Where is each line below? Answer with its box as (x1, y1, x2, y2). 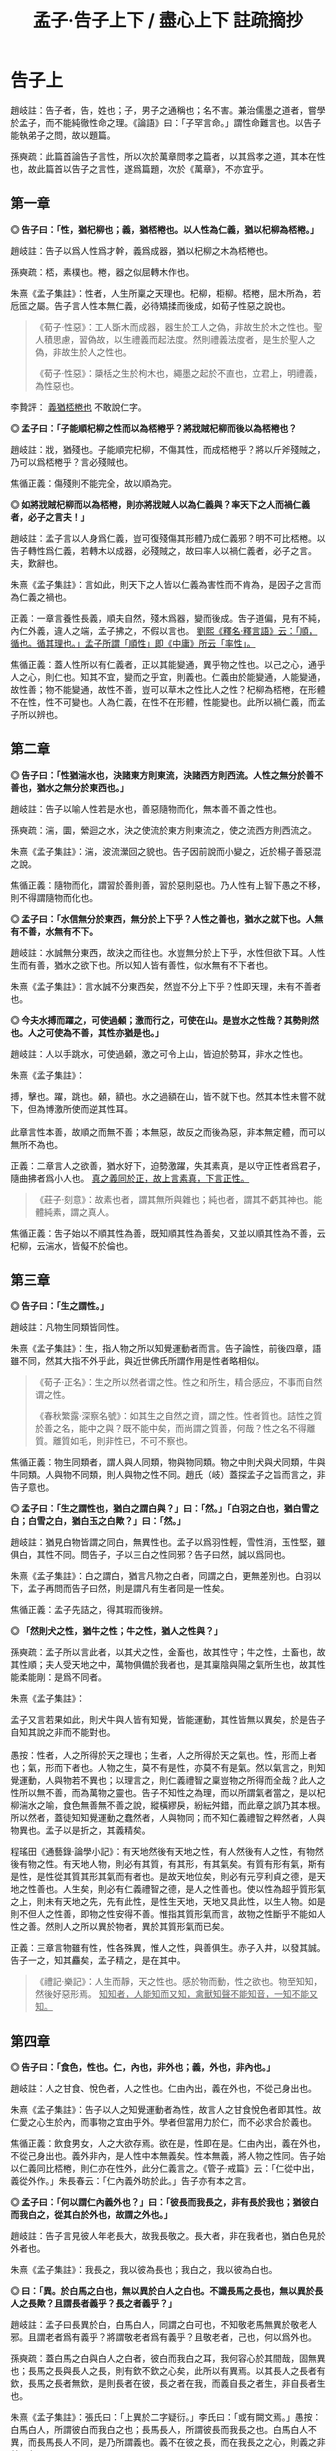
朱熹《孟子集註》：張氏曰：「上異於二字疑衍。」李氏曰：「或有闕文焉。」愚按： (10, 2411, 322, 2423)
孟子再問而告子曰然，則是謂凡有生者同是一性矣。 (27, 1582, 230, 1595)
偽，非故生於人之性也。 (34, 346, 132, 358)
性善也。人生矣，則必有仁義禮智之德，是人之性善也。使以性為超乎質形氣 (27, 1883, 326, 1895)
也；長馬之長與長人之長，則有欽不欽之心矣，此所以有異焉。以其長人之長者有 (10, 2365, 326, 2377)
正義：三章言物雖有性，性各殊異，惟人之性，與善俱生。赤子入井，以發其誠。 (10, 1942, 326, 1954)
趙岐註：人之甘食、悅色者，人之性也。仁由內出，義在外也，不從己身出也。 (10, 2082, 317, 2095)
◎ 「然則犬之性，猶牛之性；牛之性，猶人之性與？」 (10, 1625, 223, 1637)
